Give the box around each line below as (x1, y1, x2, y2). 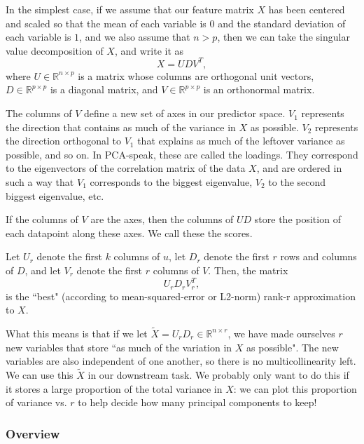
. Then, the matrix (208, 263, 288, 277)
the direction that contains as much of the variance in (6, 119, 236, 134)
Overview (6, 424, 60, 442)
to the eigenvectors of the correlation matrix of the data (6, 161, 246, 175)
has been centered (268, 2, 345, 16)
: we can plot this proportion (233, 381, 357, 396)
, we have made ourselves (227, 325, 335, 340)
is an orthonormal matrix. (203, 82, 315, 97)
